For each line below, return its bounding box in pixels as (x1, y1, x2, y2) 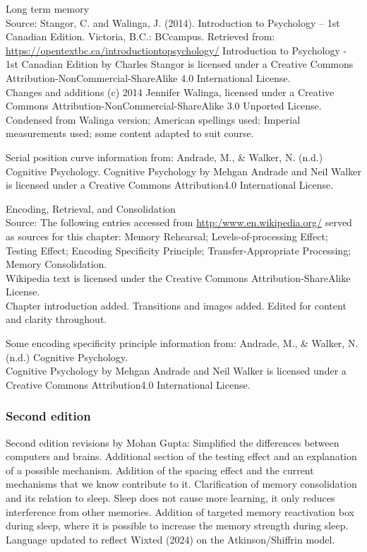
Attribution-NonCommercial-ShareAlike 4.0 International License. (6, 70, 291, 85)
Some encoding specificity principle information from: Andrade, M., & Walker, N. (6, 336, 359, 351)
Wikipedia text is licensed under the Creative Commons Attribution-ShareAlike (6, 270, 351, 285)
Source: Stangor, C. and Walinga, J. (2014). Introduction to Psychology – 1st (6, 15, 340, 30)
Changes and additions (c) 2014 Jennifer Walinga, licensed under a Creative (6, 84, 335, 99)
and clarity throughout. (6, 312, 107, 327)
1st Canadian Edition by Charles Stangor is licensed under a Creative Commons (6, 57, 354, 71)
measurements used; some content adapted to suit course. (6, 126, 254, 141)
